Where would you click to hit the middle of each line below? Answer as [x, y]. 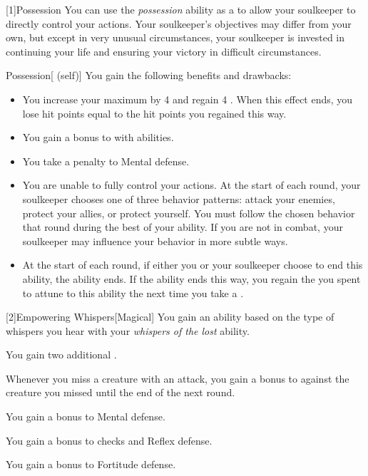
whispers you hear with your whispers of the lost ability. [128, 330]
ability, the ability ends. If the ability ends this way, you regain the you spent [191, 278]
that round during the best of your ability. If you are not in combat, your [183, 227]
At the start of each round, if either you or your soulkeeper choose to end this [193, 265]
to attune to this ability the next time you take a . [133, 293]
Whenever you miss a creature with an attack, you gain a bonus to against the [178, 378]
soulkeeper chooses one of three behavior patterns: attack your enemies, [179, 198]
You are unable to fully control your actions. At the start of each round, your [191, 185]
